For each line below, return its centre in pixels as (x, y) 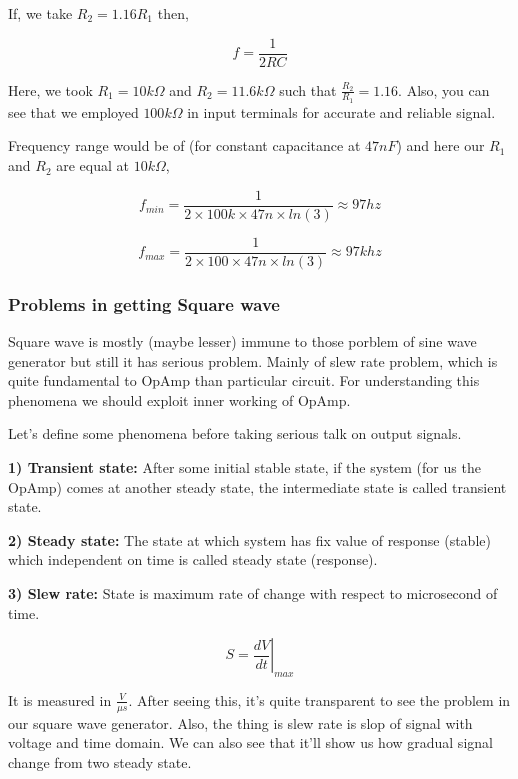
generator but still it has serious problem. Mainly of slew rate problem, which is (253, 360)
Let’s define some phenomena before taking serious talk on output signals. (235, 433)
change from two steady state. (100, 761)
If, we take (40, 13)
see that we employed (73, 111)
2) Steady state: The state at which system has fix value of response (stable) (249, 539)
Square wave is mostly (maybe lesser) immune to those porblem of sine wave (242, 341)
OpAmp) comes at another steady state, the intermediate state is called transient (257, 486)
